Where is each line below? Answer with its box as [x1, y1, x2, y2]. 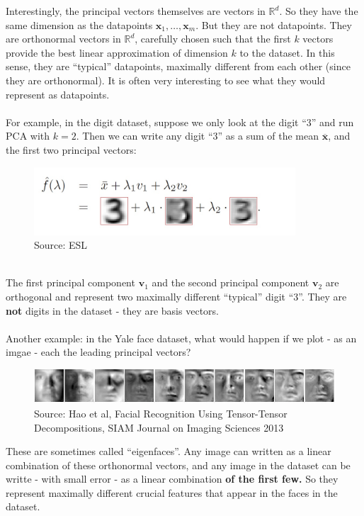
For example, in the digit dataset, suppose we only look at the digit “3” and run [6, 114, 354, 129]
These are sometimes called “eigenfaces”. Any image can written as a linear [6, 444, 331, 459]
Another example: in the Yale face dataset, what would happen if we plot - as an [6, 330, 357, 345]
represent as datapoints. [6, 86, 110, 101]
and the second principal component [152, 275, 309, 290]
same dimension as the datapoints [6, 17, 153, 32]
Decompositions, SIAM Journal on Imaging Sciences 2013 [34, 420, 284, 434]
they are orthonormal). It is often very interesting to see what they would [6, 72, 326, 87]
